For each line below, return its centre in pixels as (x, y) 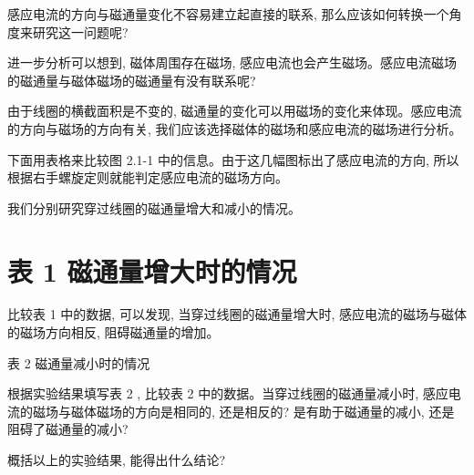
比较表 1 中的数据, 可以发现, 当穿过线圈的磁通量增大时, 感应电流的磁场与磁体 (237, 314)
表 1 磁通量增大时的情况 (152, 270)
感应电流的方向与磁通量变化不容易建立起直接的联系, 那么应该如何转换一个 (228, 14)
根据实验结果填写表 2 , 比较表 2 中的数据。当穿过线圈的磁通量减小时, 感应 (228, 393)
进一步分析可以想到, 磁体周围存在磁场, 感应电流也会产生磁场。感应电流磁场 (232, 62)
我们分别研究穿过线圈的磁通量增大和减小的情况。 (154, 207)
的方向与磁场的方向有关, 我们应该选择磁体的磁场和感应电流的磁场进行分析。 (235, 128)
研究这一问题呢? (80, 31)
